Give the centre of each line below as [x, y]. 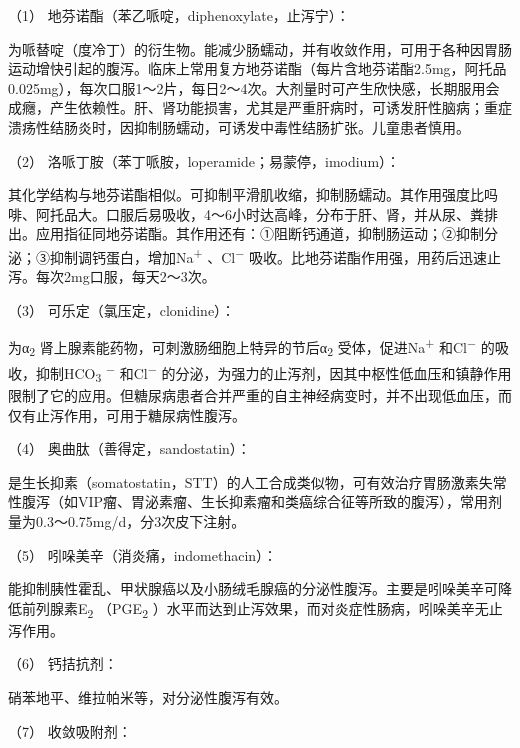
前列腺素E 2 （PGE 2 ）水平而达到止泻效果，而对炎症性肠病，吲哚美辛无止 [262, 609]
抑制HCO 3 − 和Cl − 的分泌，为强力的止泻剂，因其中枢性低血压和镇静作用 [273, 373]
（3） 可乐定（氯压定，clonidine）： [122, 309]
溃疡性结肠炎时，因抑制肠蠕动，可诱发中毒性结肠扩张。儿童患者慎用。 [239, 126]
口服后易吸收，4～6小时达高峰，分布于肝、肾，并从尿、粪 [294, 213]
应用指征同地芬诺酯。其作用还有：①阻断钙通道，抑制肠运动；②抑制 [259, 233]
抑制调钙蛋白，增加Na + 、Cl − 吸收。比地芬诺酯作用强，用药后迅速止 [275, 255]
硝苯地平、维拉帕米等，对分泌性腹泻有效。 [148, 697]
